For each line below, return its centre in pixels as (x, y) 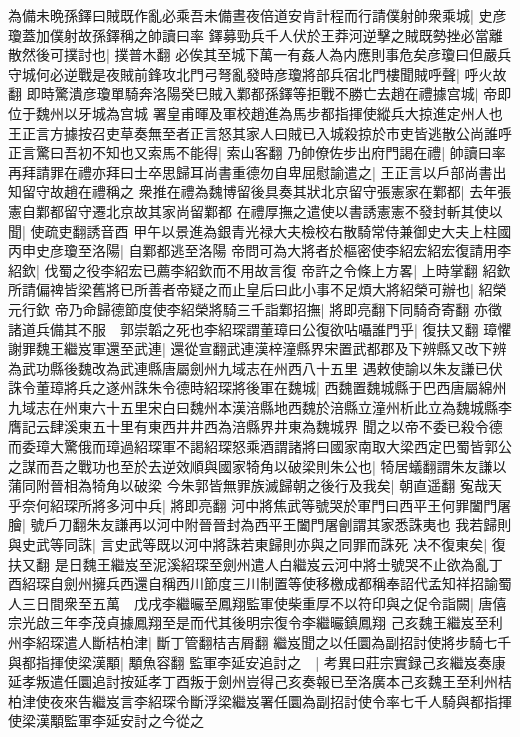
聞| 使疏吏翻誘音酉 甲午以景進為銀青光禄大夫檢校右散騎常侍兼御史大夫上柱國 (260, 230)
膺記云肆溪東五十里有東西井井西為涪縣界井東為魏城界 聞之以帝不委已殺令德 (255, 426)
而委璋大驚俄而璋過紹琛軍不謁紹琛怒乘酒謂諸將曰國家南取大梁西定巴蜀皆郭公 (260, 446)
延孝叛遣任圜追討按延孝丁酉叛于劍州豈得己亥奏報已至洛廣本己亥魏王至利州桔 (260, 681)
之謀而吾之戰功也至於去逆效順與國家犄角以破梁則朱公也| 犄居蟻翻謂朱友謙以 (257, 465)
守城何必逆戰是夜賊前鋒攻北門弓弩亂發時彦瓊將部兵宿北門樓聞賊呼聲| (234, 73)
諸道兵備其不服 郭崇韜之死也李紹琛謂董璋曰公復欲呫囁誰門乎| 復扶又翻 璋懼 (260, 328)
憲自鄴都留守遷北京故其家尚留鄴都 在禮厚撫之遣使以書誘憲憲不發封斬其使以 (255, 210)
